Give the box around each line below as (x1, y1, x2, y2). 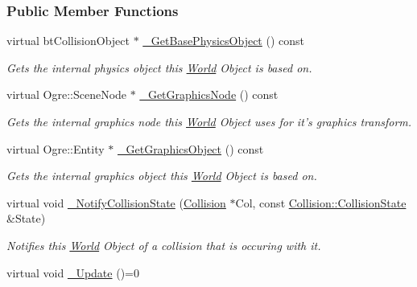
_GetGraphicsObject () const (117, 140, 264, 157)
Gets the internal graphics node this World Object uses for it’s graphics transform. (6, 113, 412, 129)
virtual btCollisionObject (6, 32, 130, 49)
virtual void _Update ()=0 (6, 264, 139, 281)
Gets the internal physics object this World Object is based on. (6, 59, 312, 76)
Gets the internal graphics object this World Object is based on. (6, 167, 317, 184)
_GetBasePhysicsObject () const (142, 32, 304, 49)
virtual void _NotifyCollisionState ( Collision (6, 194, 226, 211)
